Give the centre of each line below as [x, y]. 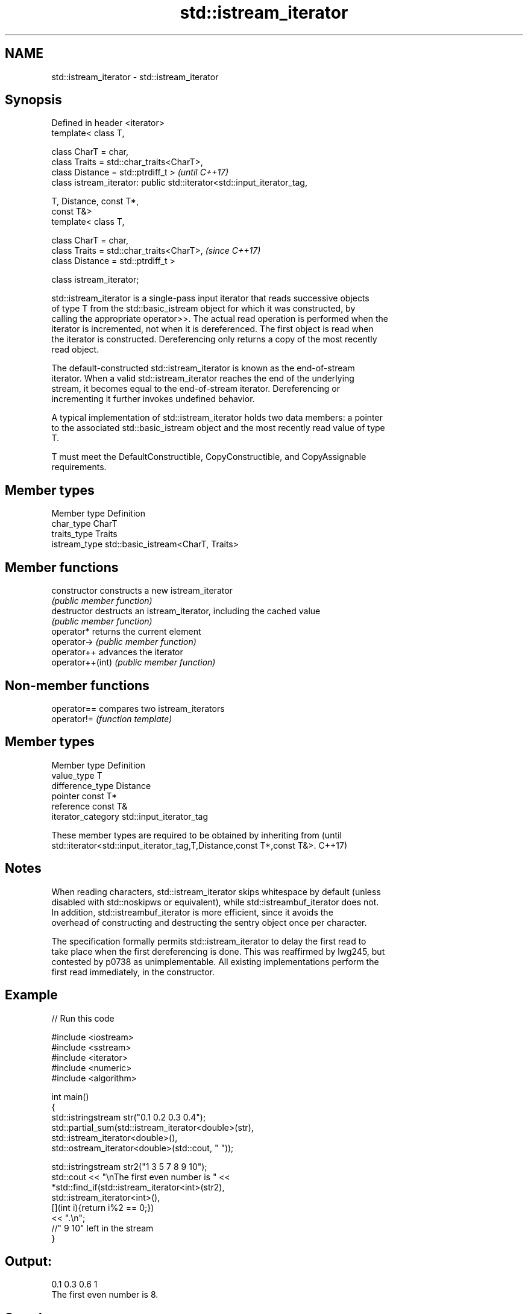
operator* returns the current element [126, 632]
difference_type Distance [101, 785]
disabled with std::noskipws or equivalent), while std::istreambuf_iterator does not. [215, 902]
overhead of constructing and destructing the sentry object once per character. [209, 922]
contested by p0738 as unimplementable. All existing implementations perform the [215, 961]
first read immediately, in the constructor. [133, 972]
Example [31, 995]
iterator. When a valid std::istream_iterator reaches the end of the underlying [203, 379]
